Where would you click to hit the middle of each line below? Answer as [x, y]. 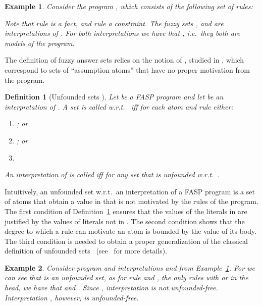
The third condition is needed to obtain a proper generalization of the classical [126, 241]
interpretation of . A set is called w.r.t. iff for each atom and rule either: [119, 106]
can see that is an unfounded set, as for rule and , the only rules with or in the [126, 277]
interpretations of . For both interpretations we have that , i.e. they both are [122, 33]
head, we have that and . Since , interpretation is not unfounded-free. [111, 288]
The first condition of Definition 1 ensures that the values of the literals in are [126, 211]
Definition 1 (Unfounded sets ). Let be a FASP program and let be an [114, 97]
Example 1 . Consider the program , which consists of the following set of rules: [129, 6]
